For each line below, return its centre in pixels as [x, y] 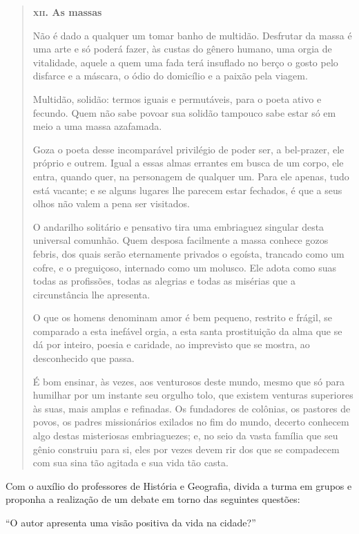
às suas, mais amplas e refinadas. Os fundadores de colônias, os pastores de [192, 408]
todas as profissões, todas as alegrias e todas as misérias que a [164, 281]
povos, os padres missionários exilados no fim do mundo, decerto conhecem [191, 422]
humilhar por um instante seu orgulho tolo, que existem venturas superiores [193, 395]
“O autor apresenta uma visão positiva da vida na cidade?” [131, 522]
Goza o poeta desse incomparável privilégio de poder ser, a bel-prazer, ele [188, 149]
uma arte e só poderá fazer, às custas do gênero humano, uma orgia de [182, 49]
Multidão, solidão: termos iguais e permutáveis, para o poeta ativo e [177, 98]
